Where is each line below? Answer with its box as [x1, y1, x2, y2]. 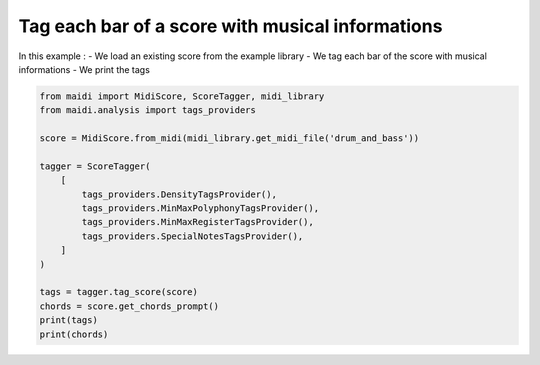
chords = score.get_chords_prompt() [39, 300, 220, 312]
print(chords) [39, 328, 109, 340]
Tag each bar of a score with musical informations [18, 15, 443, 37]
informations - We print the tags [18, 63, 150, 75]
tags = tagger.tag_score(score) [39, 286, 199, 298]
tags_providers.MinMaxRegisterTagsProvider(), [81, 216, 314, 228]
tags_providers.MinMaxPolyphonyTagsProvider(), [81, 203, 320, 214]
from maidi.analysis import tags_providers [39, 105, 257, 116]
